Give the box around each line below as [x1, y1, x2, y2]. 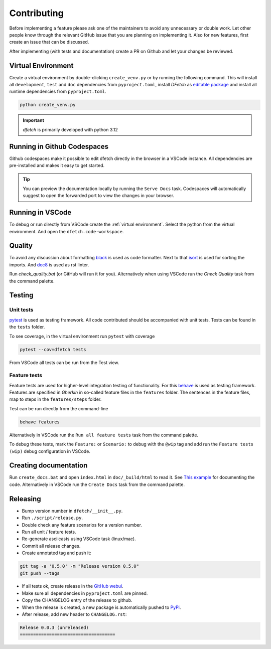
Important [23, 117, 45, 123]
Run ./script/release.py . [22, 515, 83, 521]
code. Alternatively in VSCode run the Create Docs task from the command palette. [9, 481, 185, 488]
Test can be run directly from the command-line [9, 405, 108, 411]
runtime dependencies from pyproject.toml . [9, 88, 106, 95]
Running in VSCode [9, 208, 72, 217]
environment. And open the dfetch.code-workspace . [9, 228, 124, 234]
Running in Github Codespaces [9, 142, 109, 150]
